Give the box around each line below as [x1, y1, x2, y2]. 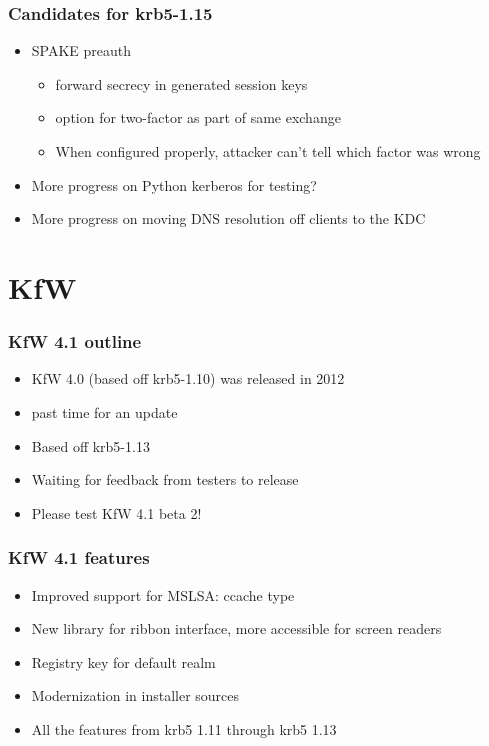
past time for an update [31, 401, 178, 422]
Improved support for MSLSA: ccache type [31, 584, 295, 605]
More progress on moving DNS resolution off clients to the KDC [31, 208, 426, 229]
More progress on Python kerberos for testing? [31, 174, 317, 195]
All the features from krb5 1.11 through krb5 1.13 [31, 718, 337, 739]
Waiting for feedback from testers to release [31, 469, 299, 490]
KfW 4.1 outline [8, 329, 142, 354]
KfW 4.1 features [8, 545, 150, 570]
